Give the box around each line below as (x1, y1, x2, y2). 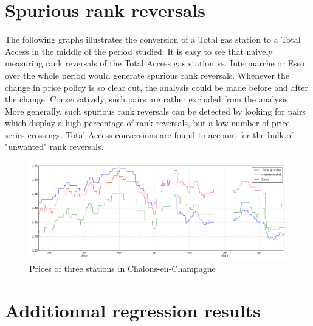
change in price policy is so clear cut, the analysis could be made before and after (5, 80, 308, 93)
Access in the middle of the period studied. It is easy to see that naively (5, 44, 273, 57)
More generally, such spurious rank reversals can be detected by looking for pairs (5, 104, 306, 117)
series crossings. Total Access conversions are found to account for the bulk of (5, 128, 294, 141)
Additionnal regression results (5, 297, 261, 322)
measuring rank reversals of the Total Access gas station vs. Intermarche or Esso (5, 57, 305, 69)
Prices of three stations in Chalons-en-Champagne (29, 262, 216, 275)
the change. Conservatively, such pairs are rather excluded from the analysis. (5, 93, 291, 105)
